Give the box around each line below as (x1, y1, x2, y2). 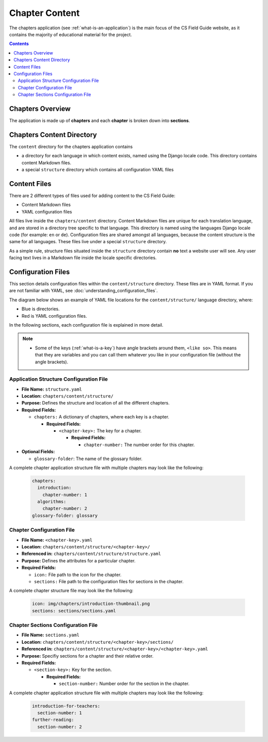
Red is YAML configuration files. (21, 313, 87, 319)
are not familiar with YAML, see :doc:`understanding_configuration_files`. (9, 288, 158, 294)
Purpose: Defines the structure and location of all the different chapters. (21, 400, 170, 406)
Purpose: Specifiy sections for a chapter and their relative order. (21, 653, 154, 659)
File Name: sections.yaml (21, 632, 79, 638)
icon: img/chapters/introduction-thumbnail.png (32, 601, 150, 607)
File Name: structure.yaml (21, 386, 82, 392)
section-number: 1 (37, 710, 82, 716)
